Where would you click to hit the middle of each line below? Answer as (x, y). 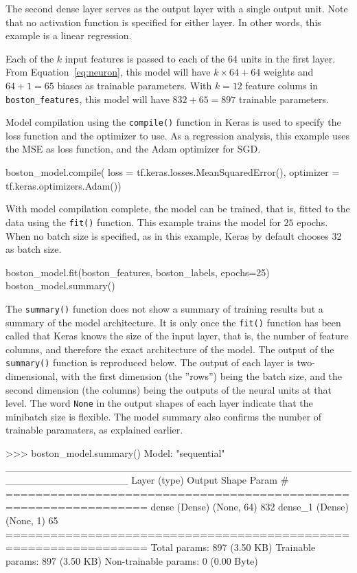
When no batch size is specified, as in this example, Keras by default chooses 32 (174, 235)
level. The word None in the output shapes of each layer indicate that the (159, 403)
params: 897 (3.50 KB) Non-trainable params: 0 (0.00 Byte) (132, 560)
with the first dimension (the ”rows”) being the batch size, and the (201, 376)
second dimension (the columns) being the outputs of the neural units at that (169, 389)
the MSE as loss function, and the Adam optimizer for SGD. (133, 149)
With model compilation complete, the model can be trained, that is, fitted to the (178, 209)
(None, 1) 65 (32, 520)
